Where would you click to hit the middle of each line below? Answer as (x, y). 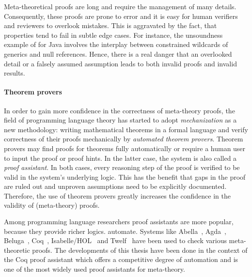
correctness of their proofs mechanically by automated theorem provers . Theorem (124, 139)
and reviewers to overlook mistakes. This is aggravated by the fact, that (110, 25)
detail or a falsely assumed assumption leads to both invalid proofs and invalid (120, 63)
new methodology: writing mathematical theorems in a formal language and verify (126, 129)
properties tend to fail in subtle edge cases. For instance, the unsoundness (113, 35)
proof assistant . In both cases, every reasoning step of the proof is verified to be (122, 167)
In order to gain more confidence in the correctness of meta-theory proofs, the (119, 110)
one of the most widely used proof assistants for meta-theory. (94, 269)
